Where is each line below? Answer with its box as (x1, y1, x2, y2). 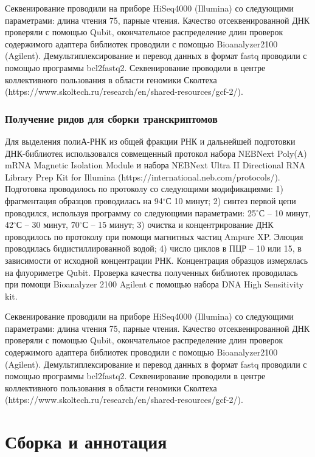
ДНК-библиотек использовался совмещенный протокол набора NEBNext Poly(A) (5, 146, 307, 159)
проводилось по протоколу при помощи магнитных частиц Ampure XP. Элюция (5, 230, 303, 242)
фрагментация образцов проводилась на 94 (5, 194, 163, 207)
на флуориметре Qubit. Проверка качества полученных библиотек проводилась (5, 266, 298, 278)
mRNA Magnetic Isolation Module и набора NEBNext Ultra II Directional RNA (5, 159, 306, 171)
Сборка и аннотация (5, 429, 167, 454)
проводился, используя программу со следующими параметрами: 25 (5, 206, 256, 219)
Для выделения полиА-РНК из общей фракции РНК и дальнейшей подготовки (5, 134, 296, 147)
